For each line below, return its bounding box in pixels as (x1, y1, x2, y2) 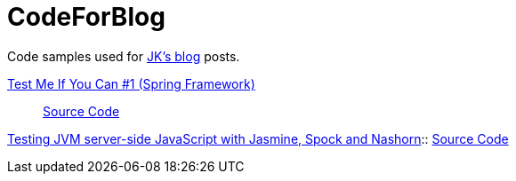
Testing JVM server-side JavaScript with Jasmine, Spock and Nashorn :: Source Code (7, 130, 509, 146)
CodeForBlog (7, 2, 165, 32)
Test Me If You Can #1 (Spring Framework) (7, 75, 255, 91)
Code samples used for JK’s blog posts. (7, 48, 240, 64)
